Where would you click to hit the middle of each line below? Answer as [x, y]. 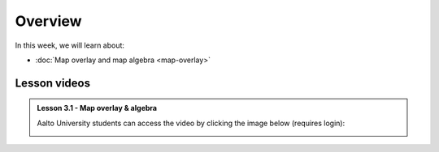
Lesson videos [53, 83]
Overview [48, 21]
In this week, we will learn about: [70, 45]
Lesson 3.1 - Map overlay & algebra [97, 108]
